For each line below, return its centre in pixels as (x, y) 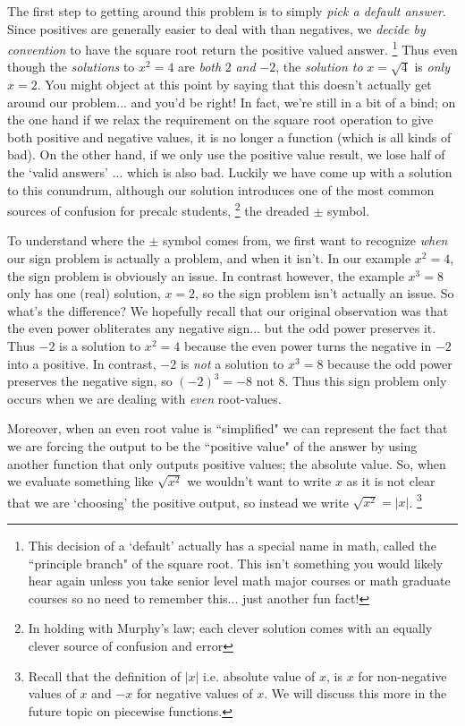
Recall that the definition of (104, 675)
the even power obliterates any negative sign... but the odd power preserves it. (222, 328)
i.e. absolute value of (259, 675)
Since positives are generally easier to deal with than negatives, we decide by (216, 28)
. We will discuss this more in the (355, 693)
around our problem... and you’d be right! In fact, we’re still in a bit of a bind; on (232, 102)
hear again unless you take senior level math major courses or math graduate (239, 581)
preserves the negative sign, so (90, 381)
